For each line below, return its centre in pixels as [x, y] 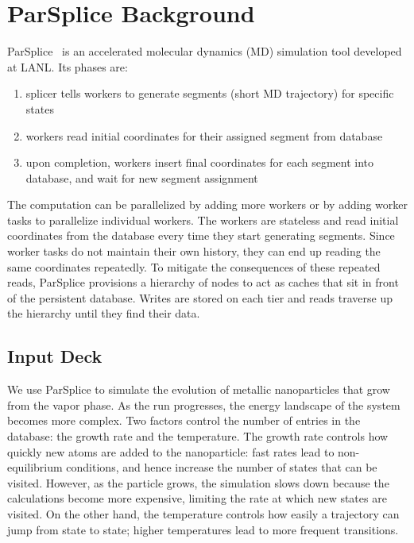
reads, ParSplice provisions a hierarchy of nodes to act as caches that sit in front [203, 282]
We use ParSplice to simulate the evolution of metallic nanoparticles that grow [199, 389]
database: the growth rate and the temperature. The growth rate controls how [198, 436]
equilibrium [35, 467]
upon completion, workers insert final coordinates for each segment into [200, 162]
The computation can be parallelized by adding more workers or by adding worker [207, 204]
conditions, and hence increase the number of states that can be [222, 467]
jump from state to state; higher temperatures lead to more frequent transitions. [203, 529]
